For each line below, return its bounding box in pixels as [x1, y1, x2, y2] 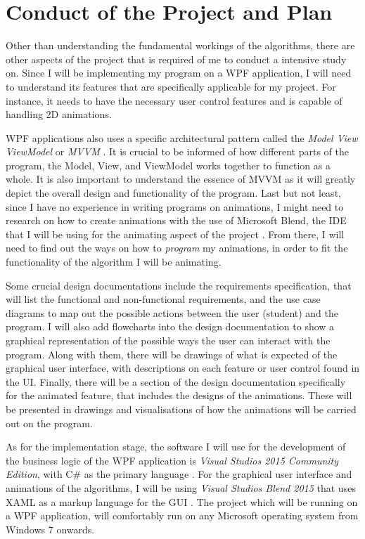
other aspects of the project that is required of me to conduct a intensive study [6, 51, 347, 66]
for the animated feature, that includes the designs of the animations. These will [6, 388, 352, 403]
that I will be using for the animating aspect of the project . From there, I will [6, 226, 345, 241]
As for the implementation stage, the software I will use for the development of [6, 439, 346, 454]
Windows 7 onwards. [6, 521, 95, 536]
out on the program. [6, 415, 93, 430]
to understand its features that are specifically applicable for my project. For [6, 79, 336, 93]
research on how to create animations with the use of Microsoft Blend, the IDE [6, 213, 347, 228]
